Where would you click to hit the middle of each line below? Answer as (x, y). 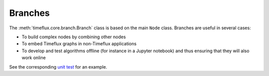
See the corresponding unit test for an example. (58, 67)
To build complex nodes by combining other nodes (74, 37)
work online (34, 58)
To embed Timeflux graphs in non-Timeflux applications (79, 44)
